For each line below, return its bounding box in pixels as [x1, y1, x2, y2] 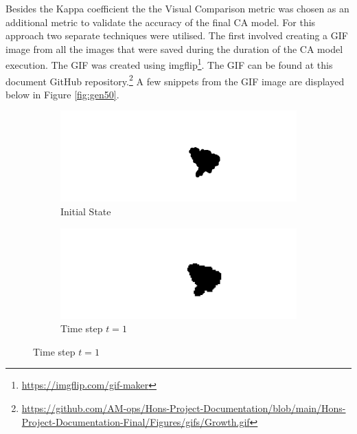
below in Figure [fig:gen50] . [5, 87, 119, 101]
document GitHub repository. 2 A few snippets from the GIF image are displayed [5, 72, 345, 88]
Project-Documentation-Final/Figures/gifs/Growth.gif [21, 414, 250, 428]
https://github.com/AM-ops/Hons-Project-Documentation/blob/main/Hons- [21, 401, 346, 415]
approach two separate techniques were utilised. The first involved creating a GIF [5, 28, 348, 43]
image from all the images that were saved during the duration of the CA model [5, 41, 343, 56]
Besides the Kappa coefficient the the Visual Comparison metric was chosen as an [5, 1, 349, 15]
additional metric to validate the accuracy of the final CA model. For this [5, 14, 316, 29]
